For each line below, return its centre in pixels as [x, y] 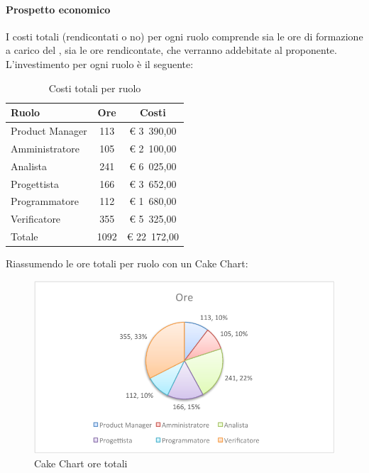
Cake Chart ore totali [81, 463]
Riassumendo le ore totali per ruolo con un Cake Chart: [127, 263]
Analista [29, 166]
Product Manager [49, 131]
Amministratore [45, 148]
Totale [24, 236]
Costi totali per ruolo [95, 88]
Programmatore [45, 201]
